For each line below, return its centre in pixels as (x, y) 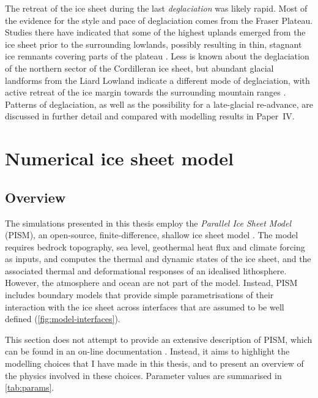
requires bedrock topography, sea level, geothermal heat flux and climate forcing (155, 246)
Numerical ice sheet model (119, 158)
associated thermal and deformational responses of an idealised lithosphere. (146, 270)
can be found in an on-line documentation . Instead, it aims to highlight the (147, 351)
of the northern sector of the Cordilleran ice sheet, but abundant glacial (139, 68)
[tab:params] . (30, 387)
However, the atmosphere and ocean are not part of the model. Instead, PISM (151, 283)
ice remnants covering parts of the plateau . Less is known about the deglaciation (157, 56)
